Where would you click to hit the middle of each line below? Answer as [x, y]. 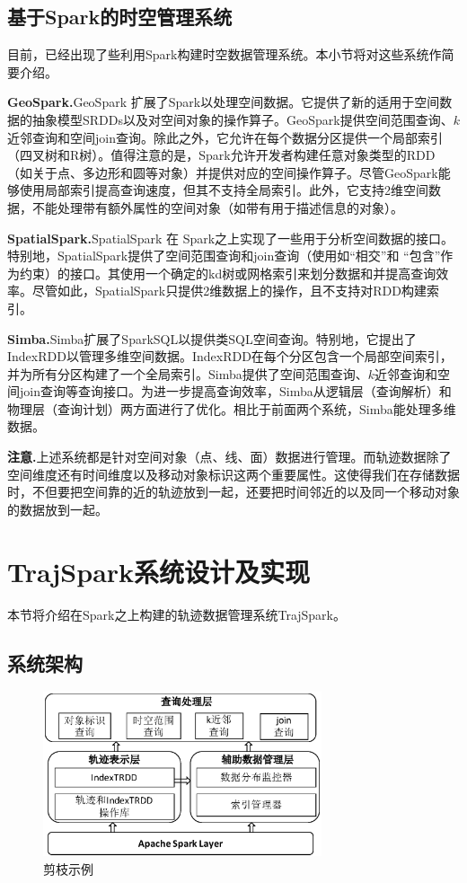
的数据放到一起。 [57, 509]
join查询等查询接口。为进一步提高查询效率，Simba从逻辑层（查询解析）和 [235, 391]
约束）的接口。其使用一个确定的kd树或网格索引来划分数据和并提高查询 [228, 273]
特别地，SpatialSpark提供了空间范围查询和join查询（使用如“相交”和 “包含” [224, 256]
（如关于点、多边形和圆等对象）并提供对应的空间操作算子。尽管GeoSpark [223, 172]
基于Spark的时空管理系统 [120, 17]
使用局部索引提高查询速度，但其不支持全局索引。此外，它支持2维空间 [224, 190]
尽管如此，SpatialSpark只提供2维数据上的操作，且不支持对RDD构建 [229, 291]
